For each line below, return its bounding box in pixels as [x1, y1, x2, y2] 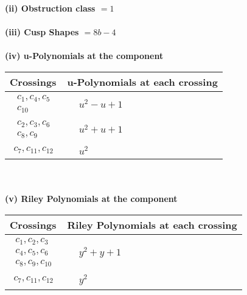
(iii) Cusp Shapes [5, 26, 79, 38]
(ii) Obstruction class [5, 2, 96, 14]
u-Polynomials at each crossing [67, 74, 218, 89]
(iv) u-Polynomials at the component [5, 49, 164, 62]
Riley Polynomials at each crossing [67, 217, 237, 232]
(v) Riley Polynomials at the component [5, 192, 178, 205]
